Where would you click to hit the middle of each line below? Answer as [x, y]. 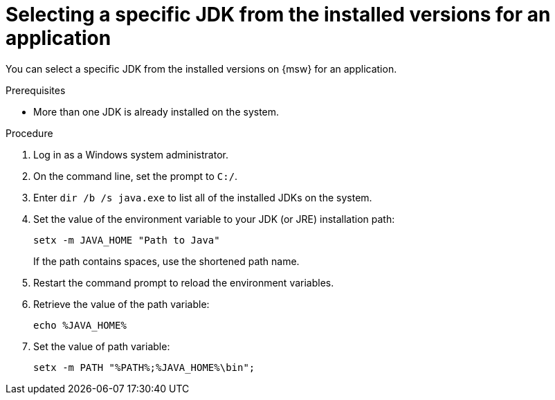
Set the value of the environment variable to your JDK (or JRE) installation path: [214, 219]
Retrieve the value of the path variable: [121, 304]
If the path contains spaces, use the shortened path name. [166, 261]
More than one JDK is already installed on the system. [156, 111]
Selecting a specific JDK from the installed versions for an [278, 15]
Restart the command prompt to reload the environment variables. [184, 282]
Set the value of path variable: [102, 346]
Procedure [29, 133]
